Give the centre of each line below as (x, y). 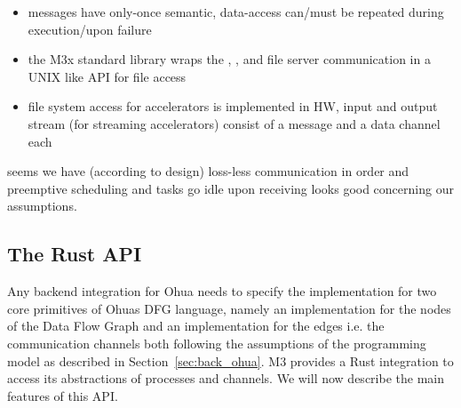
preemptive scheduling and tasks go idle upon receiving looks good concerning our (230, 188)
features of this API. (63, 395)
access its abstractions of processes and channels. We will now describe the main (226, 378)
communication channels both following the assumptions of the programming (217, 343)
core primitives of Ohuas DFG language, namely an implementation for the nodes (229, 308)
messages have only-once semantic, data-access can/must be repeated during (236, 12)
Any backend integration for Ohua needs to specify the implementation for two (222, 291)
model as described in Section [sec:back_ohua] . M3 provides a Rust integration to (230, 360)
